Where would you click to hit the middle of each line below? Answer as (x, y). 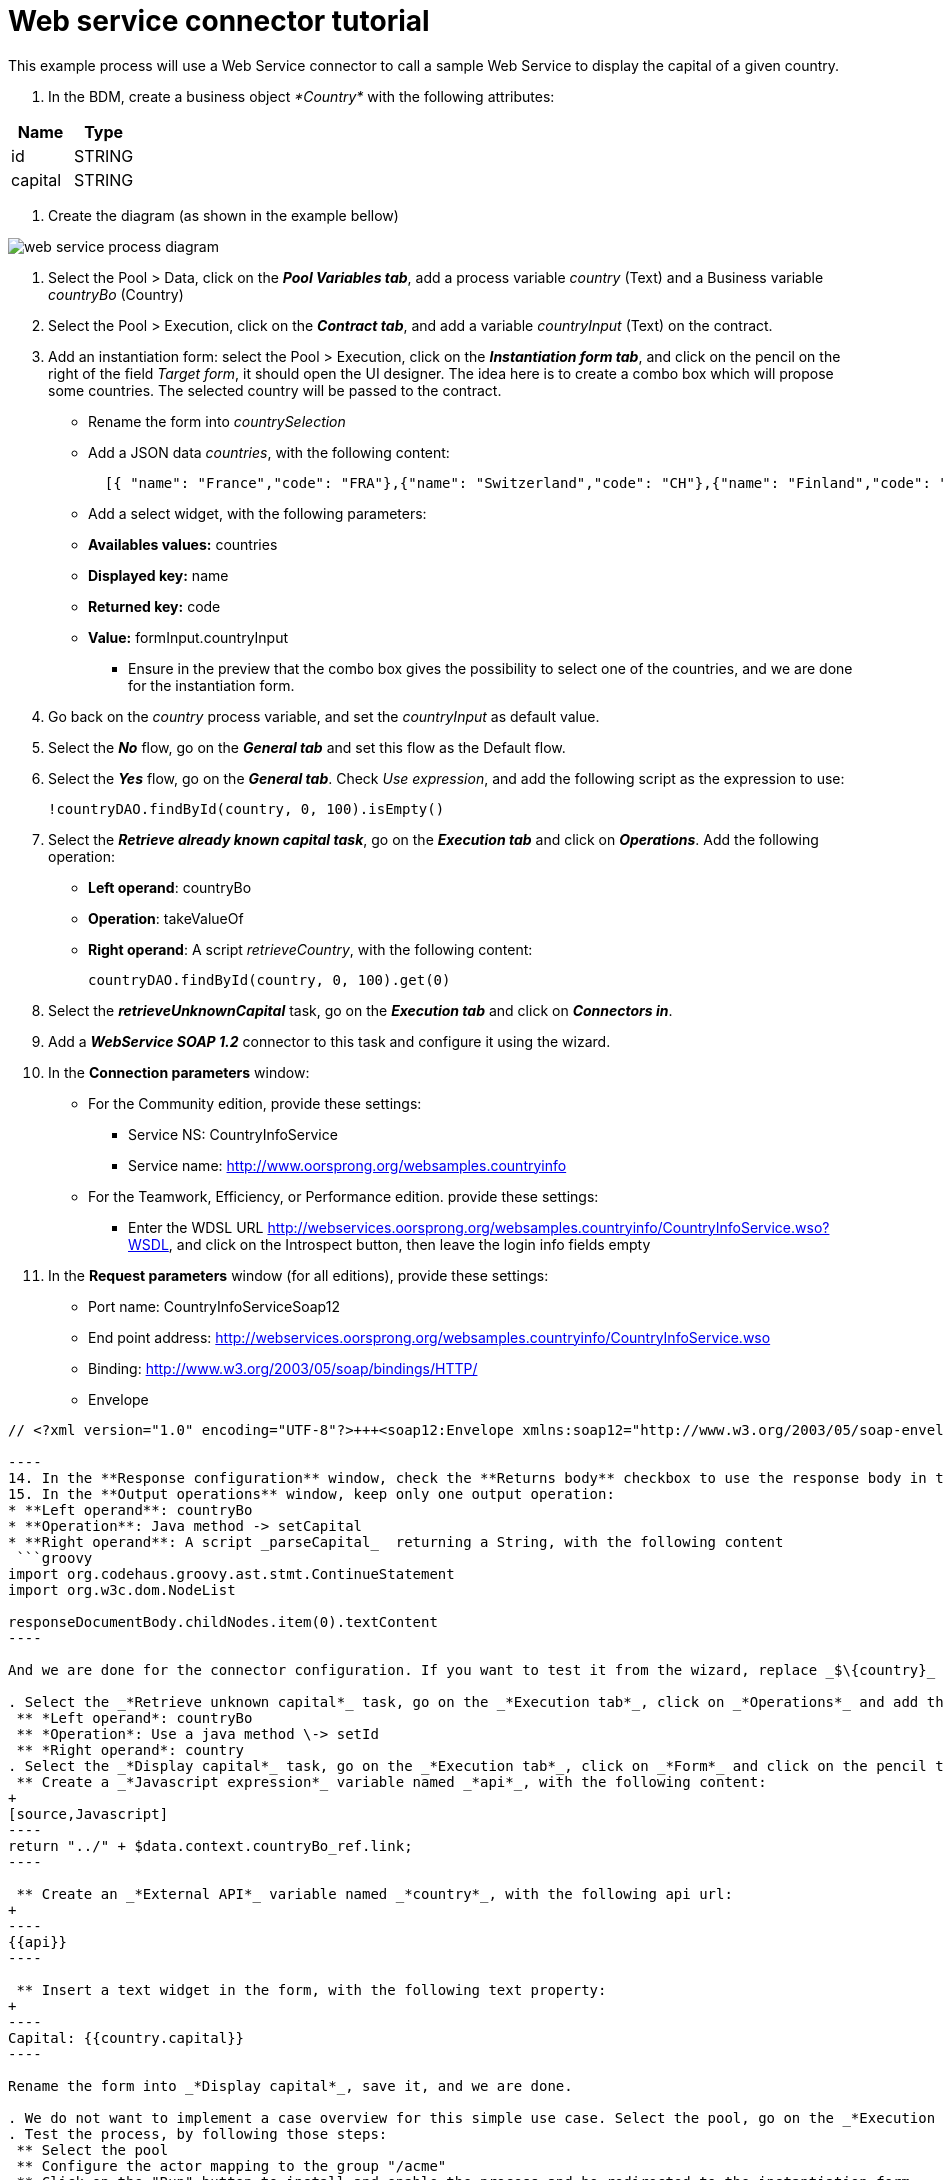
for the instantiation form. (211, 685)
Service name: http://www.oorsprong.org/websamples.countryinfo (347, 1165)
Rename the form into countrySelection (217, 421)
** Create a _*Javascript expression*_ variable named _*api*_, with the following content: (391, 1781)
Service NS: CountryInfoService (233, 1134)
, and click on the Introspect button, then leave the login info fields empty (409, 1244)
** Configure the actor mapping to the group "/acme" (231, 2165)
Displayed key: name (158, 575)
